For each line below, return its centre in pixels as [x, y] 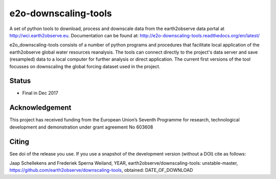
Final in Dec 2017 [40, 93]
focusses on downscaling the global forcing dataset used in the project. [85, 66]
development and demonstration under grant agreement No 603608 [81, 127]
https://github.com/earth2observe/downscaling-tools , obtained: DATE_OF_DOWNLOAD [101, 170]
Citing [19, 142]
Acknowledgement [40, 108]
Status [20, 81]
